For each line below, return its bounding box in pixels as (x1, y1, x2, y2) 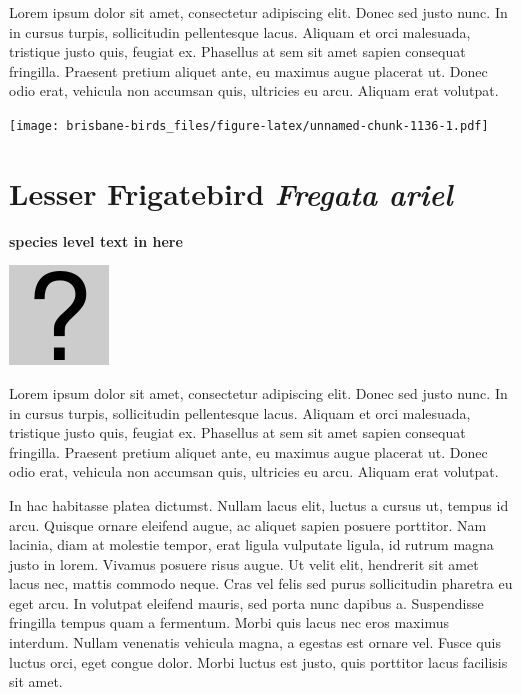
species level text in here (9, 230, 183, 251)
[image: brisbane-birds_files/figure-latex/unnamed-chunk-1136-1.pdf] (9, 118, 489, 133)
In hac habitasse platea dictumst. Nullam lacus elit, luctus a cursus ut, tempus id (9, 494, 509, 515)
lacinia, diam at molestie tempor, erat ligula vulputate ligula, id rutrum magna (9, 534, 494, 555)
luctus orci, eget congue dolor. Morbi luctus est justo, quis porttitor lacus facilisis (9, 651, 508, 672)
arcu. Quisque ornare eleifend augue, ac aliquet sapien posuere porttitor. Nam (9, 514, 487, 535)
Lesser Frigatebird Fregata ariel (9, 172, 453, 214)
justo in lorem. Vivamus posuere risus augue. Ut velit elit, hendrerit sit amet (9, 553, 479, 574)
